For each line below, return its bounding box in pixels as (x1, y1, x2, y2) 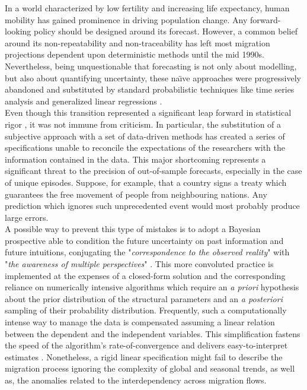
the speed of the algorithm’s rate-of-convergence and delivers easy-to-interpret (5, 339, 288, 351)
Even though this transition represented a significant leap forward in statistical (5, 106, 292, 119)
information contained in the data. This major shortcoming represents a (5, 153, 266, 165)
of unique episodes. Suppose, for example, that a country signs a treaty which (5, 176, 287, 188)
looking (5, 25, 31, 37)
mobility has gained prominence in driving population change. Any (5, 13, 248, 26)
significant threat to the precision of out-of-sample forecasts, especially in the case (5, 164, 302, 177)
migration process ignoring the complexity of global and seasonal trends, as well (5, 362, 295, 375)
